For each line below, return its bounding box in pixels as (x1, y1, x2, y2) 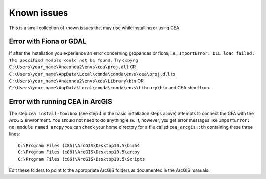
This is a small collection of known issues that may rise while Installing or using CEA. (9, 25, 181, 30)
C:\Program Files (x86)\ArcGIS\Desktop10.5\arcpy (18, 149, 140, 155)
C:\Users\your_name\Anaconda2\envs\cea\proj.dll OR (9, 64, 136, 70)
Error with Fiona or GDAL (9, 37, 87, 46)
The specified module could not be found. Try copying (9, 57, 139, 63)
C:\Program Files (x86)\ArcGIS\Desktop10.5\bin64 (18, 143, 140, 148)
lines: (9, 131, 20, 137)
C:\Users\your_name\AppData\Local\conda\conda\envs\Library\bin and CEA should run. (9, 85, 211, 90)
